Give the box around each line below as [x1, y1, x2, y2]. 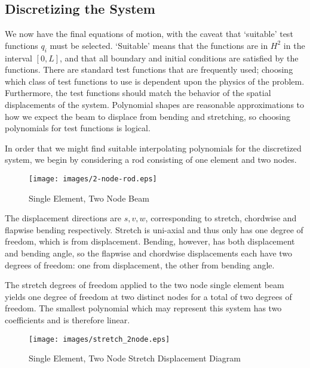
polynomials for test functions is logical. [5, 122, 151, 134]
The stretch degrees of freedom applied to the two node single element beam [5, 279, 284, 291]
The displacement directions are [5, 212, 122, 224]
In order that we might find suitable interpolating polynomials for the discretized [5, 141, 302, 154]
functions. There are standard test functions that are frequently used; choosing [5, 63, 293, 76]
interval [5, 51, 32, 64]
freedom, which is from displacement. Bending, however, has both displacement [5, 235, 295, 248]
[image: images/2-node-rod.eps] [29, 174, 157, 183]
